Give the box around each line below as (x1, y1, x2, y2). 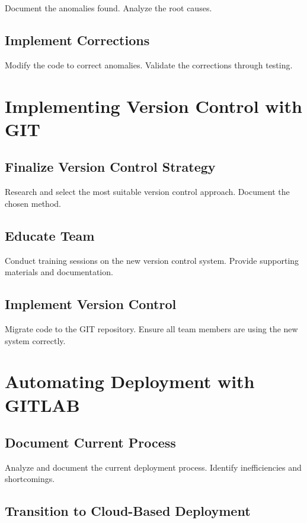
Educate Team (5, 226, 95, 244)
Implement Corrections (5, 30, 150, 49)
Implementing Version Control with (5, 93, 302, 118)
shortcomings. (5, 472, 55, 485)
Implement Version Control (5, 295, 177, 313)
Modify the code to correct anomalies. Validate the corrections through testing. (5, 58, 293, 71)
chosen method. (5, 197, 61, 209)
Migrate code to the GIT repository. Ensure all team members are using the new (5, 322, 298, 335)
